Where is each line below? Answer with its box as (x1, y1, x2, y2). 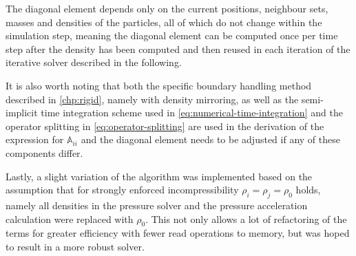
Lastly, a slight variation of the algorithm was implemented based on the (6, 169, 313, 183)
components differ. (6, 145, 83, 160)
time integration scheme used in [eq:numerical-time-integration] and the (41, 105, 343, 120)
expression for (6, 132, 64, 147)
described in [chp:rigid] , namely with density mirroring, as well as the (6, 92, 299, 106)
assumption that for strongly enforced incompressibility (6, 182, 239, 197)
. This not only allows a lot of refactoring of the (145, 211, 347, 226)
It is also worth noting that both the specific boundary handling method (6, 78, 312, 92)
